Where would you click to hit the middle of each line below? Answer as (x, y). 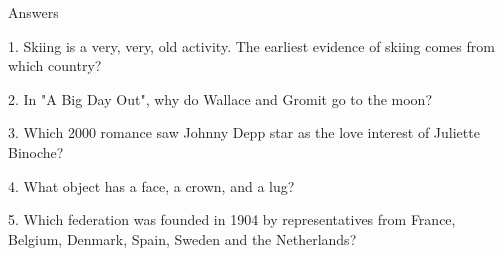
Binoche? (36, 151)
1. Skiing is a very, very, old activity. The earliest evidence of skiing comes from (251, 45)
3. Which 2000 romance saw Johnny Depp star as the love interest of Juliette (244, 132)
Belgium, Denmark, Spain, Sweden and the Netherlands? (182, 238)
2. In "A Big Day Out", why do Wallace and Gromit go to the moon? (220, 98)
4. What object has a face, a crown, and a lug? (151, 185)
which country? (55, 65)
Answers (33, 12)
